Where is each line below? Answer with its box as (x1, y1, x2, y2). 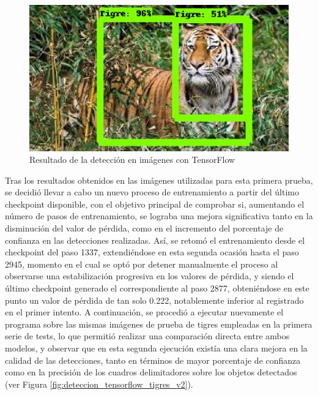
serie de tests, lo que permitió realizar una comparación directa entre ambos (5, 329, 290, 342)
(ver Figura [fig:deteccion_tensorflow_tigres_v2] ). (5, 377, 193, 390)
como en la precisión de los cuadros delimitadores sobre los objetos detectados (5, 366, 297, 378)
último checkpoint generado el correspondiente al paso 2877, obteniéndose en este (5, 282, 309, 295)
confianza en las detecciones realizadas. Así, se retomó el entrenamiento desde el (5, 233, 305, 246)
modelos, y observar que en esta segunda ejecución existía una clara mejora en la (5, 342, 308, 354)
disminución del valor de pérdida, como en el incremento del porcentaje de (5, 222, 284, 235)
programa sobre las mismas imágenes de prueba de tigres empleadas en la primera (5, 317, 312, 330)
